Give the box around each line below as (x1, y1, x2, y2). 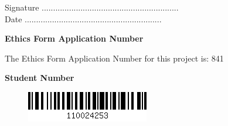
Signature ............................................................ (5, 1, 179, 13)
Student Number (5, 71, 74, 84)
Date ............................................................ (5, 12, 162, 25)
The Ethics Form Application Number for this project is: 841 (5, 52, 224, 64)
